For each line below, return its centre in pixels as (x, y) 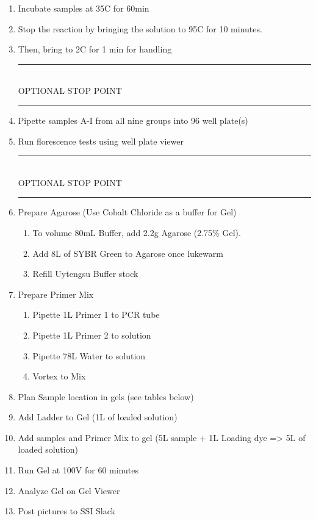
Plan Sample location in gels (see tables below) (106, 396)
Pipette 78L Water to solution (89, 355)
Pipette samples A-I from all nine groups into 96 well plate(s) (133, 120)
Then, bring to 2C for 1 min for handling (95, 49)
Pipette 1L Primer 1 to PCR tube (96, 314)
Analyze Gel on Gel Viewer (69, 490)
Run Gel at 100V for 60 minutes (78, 470)
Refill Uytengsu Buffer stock (85, 274)
